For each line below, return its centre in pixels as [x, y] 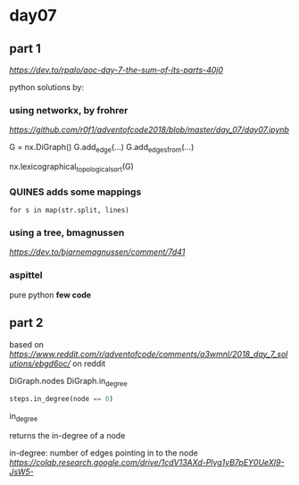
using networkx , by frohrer [69, 110]
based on [27, 344]
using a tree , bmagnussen [67, 233]
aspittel [26, 275]
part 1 [25, 49]
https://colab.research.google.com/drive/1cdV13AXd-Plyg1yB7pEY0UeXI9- [147, 463]
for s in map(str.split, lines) [69, 211]
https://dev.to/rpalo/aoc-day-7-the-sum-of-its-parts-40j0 [116, 70]
